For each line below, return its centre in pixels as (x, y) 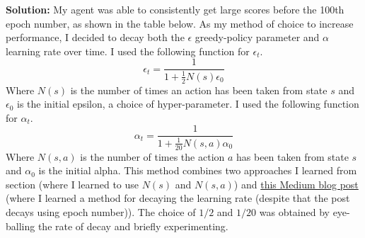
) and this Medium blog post (296, 184)
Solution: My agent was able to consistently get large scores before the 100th (175, 9)
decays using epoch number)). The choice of (101, 212)
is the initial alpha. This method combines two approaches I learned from (198, 170)
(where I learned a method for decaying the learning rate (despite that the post (178, 198)
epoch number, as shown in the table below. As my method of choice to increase (180, 23)
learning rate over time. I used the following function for (128, 51)
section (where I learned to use (73, 184)
